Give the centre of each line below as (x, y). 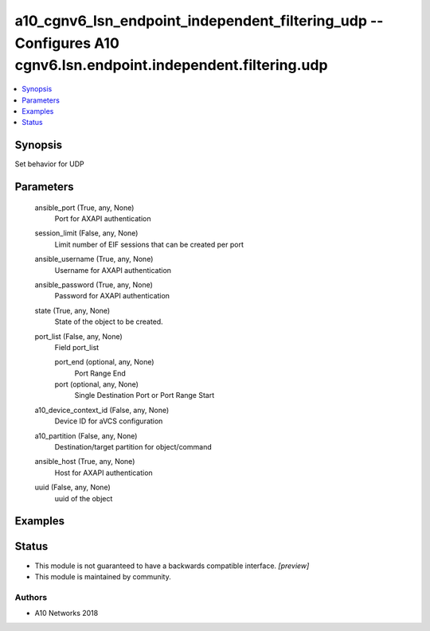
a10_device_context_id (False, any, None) (102, 410)
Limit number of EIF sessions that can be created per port (149, 244)
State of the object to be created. (109, 321)
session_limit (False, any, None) (86, 233)
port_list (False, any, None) (78, 336)
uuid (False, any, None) (72, 487)
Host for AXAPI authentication (104, 473)
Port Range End (100, 373)
